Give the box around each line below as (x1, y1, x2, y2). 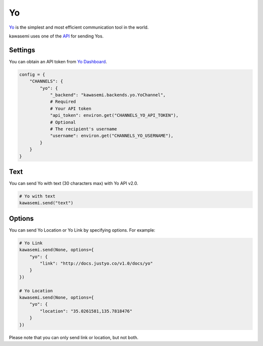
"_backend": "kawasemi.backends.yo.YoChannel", (50, 92, 166, 97)
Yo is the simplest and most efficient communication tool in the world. (9, 24, 149, 30)
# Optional (50, 119, 76, 125)
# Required (50, 99, 76, 105)
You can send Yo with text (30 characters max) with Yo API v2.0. (9, 181, 138, 186)
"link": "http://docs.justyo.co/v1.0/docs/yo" (39, 261, 153, 266)
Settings (9, 46, 36, 54)
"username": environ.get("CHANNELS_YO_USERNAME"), (50, 133, 174, 139)
